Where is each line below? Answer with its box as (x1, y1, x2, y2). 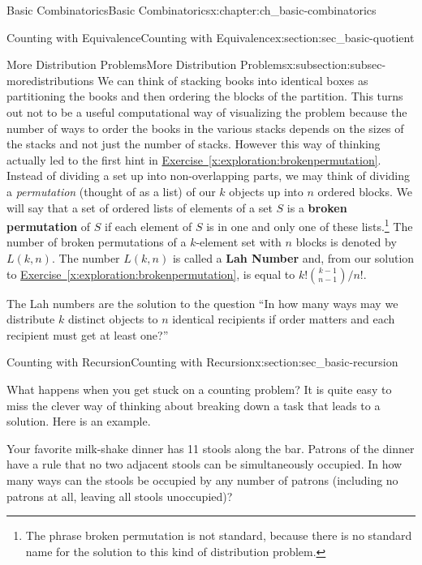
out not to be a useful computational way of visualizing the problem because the (6, 103, 407, 120)
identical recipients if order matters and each (172, 310, 395, 327)
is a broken (286, 199, 347, 216)
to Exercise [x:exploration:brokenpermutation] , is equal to (6, 265, 295, 282)
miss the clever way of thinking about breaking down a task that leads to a (6, 396, 381, 413)
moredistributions (6, 71, 94, 88)
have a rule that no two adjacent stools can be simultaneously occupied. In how (6, 456, 403, 473)
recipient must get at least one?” (6, 326, 169, 343)
